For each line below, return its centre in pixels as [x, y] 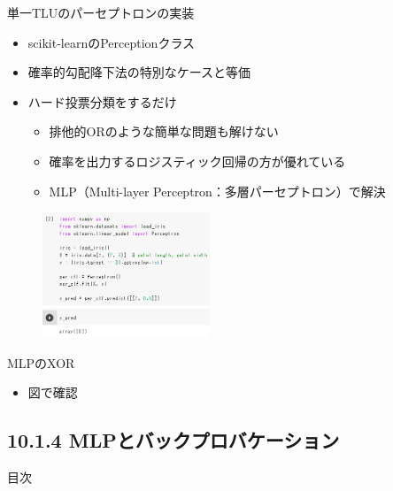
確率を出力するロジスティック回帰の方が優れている [197, 161]
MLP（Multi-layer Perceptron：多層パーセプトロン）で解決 [217, 191]
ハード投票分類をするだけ [102, 101]
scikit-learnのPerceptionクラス [112, 42]
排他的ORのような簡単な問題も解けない [164, 131]
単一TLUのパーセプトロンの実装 [101, 12]
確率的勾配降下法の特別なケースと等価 [139, 72]
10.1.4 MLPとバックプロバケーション [173, 440]
